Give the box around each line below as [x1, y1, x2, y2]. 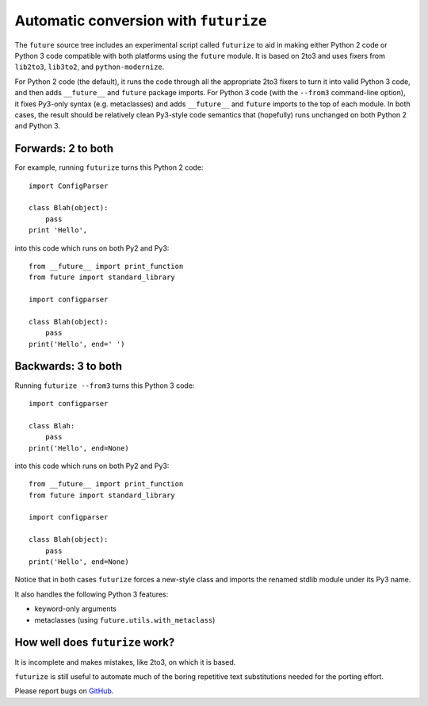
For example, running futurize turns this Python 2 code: [14, 163, 204, 172]
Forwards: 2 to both [14, 142, 114, 155]
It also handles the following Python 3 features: [14, 589, 169, 599]
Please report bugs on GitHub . [14, 686, 114, 696]
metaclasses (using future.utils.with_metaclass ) [34, 615, 216, 624]
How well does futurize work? [14, 635, 175, 650]
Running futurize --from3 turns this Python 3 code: [14, 381, 195, 390]
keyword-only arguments [34, 604, 117, 614]
